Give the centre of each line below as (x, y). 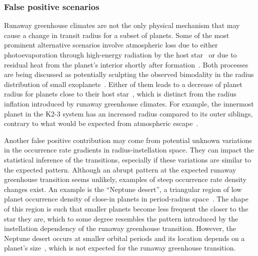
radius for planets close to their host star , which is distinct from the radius (120, 94)
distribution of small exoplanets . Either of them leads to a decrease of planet (123, 84)
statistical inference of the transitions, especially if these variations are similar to (127, 159)
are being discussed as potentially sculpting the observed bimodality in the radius (129, 74)
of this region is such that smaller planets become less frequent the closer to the (126, 208)
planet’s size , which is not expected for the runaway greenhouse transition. (120, 248)
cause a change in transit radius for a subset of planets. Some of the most (117, 35)
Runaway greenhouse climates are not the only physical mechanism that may (122, 25)
